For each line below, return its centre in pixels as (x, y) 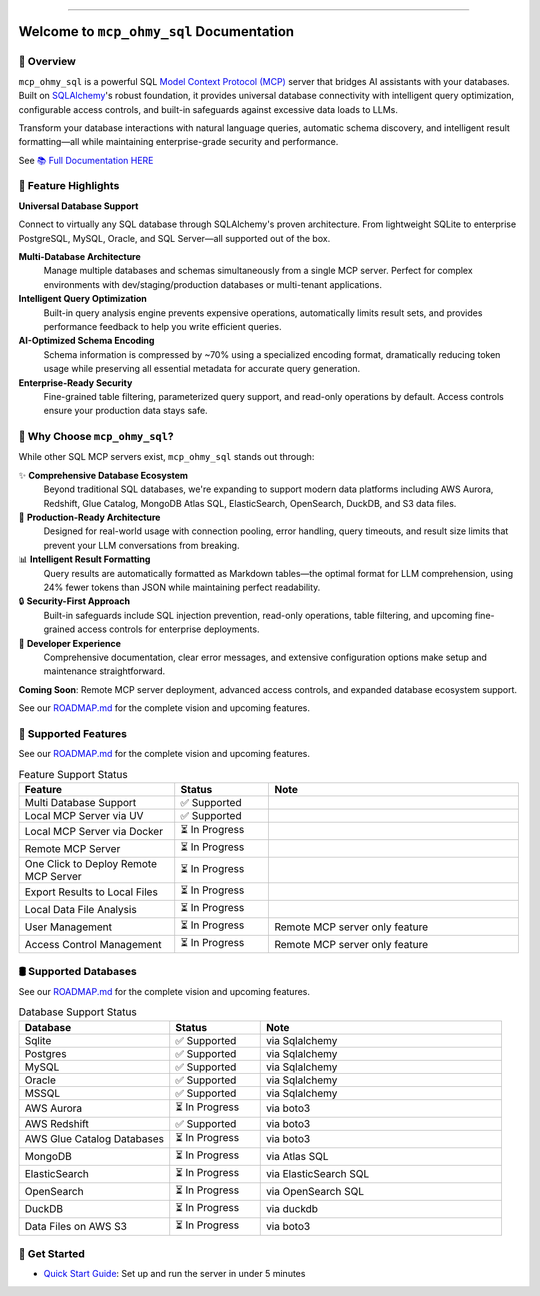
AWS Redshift (56, 1123)
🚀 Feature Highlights (69, 186)
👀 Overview (47, 62)
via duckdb (292, 1209)
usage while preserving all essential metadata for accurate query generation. (202, 369)
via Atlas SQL (297, 1157)
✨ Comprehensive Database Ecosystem (103, 475)
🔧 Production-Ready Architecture (89, 517)
